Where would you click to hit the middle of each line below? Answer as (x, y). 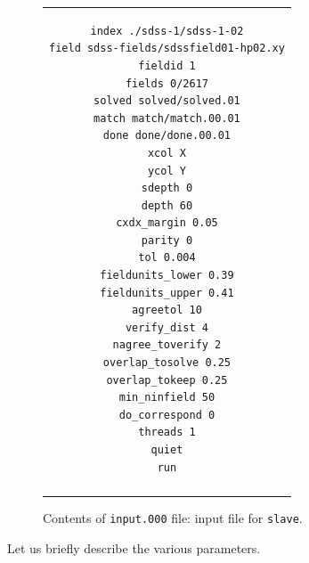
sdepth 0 (167, 188)
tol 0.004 (167, 258)
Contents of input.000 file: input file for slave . (173, 517)
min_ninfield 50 (167, 398)
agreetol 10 (167, 310)
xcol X (167, 153)
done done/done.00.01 (167, 136)
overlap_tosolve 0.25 (167, 363)
